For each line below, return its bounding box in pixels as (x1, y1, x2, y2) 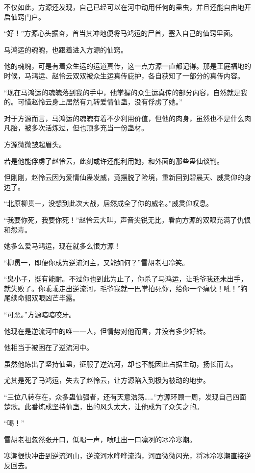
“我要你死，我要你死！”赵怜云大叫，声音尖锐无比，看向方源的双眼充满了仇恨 (4, 214, 251, 224)
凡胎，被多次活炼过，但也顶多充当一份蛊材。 (4, 123, 148, 133)
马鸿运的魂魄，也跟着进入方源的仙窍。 (4, 44, 127, 54)
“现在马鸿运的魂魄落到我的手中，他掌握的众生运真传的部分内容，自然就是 (4, 87, 241, 97)
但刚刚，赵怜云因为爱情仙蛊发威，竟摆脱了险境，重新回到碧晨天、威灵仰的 (4, 172, 244, 182)
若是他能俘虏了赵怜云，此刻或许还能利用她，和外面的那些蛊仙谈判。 (4, 155, 224, 166)
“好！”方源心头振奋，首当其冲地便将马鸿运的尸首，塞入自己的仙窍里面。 (4, 28, 237, 38)
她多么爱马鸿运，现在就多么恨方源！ (4, 241, 121, 251)
